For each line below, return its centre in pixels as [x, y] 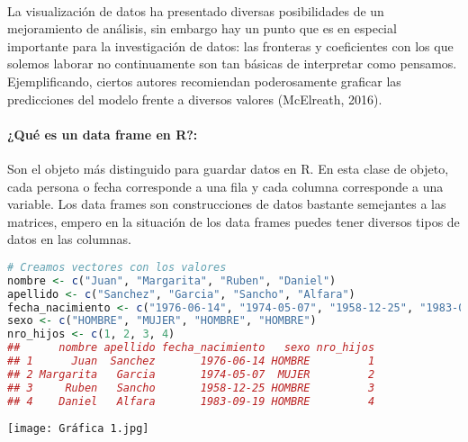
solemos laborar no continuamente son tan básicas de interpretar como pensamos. [232, 63]
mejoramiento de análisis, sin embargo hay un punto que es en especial [202, 28]
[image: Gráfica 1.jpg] [78, 428]
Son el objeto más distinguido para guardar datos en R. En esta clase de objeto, [228, 168]
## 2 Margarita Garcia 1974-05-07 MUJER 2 [191, 374]
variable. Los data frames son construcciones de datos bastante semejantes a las [227, 204]
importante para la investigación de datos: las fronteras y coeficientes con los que [230, 45]
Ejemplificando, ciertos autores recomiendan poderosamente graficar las [204, 81]
